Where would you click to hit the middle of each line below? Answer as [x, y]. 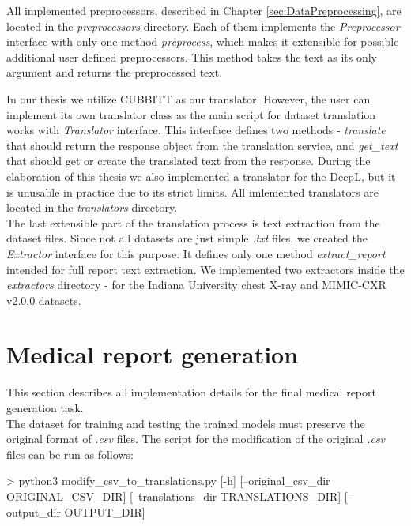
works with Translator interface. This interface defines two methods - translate [196, 130]
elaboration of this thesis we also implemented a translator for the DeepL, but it [201, 176]
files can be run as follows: [70, 454]
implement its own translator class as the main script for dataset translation [191, 114]
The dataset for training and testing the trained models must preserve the [186, 423]
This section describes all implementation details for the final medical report [191, 392]
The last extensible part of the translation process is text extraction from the [193, 222]
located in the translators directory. [92, 207]
